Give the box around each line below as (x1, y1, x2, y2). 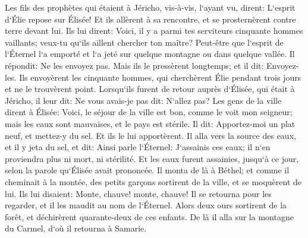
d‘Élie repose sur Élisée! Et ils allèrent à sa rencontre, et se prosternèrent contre (5, 12, 296, 25)
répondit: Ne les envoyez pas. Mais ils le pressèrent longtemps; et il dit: (5, 59, 264, 71)
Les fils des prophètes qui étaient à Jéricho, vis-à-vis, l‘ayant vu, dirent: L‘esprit (5, 1, 296, 13)
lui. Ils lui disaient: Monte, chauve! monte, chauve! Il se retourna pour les (5, 187, 272, 199)
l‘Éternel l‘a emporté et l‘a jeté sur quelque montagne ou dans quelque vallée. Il (5, 47, 295, 60)
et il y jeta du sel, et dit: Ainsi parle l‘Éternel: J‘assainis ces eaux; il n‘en (5, 141, 271, 153)
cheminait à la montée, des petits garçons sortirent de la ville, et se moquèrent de (5, 175, 302, 188)
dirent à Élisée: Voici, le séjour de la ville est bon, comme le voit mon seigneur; (5, 106, 293, 118)
